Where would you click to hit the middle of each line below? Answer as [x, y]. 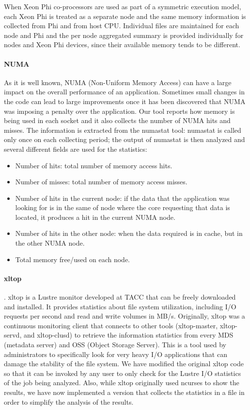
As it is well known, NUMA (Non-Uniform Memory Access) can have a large [118, 82]
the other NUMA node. [50, 243]
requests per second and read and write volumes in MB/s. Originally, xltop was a [125, 316]
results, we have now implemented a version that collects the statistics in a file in [124, 392]
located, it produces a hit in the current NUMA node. [95, 217]
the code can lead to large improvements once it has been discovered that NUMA [125, 101]
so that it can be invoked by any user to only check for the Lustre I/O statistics [123, 373]
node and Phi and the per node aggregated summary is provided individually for [124, 35]
